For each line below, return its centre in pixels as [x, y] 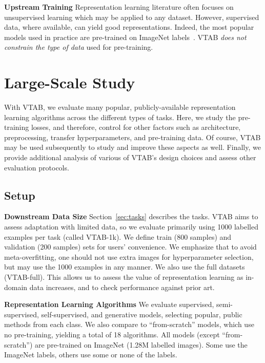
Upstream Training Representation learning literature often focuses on [119, 7]
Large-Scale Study [70, 82]
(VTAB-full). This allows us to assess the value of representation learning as [124, 277]
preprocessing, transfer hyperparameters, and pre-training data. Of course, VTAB [132, 137]
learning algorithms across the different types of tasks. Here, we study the [120, 117]
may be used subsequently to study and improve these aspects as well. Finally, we [132, 147]
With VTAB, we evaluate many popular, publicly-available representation [120, 107]
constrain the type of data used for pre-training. [79, 47]
